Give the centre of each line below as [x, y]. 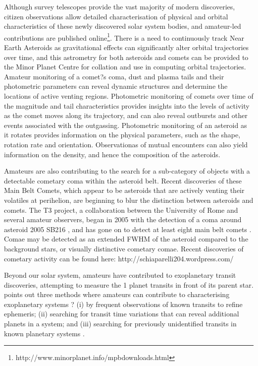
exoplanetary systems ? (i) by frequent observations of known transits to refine [123, 304]
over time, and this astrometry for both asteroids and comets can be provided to [126, 57]
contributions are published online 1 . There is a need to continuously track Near [124, 37]
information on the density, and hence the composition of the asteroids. [112, 154]
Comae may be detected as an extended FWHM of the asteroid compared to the [126, 239]
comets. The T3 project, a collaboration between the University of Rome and [121, 210]
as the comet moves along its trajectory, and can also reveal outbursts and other [126, 115]
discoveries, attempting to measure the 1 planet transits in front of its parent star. [129, 284]
